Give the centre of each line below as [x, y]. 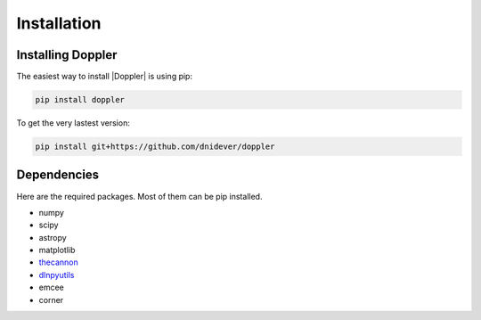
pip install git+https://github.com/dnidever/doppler [155, 147]
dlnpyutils [57, 275]
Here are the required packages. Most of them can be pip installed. [139, 196]
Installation [59, 23]
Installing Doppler [67, 55]
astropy [53, 237]
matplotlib [57, 250]
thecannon [59, 262]
